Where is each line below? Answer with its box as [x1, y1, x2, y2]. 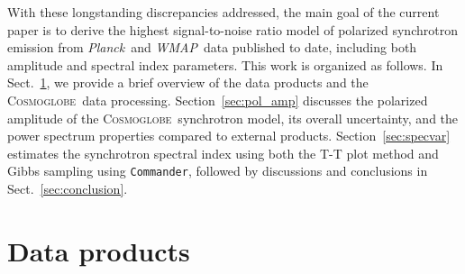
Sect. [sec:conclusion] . [7, 179, 128, 197]
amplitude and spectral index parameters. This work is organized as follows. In [7, 55, 443, 74]
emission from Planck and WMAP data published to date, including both [7, 38, 417, 57]
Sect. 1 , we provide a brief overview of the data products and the [7, 73, 369, 92]
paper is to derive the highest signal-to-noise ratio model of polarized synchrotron [7, 20, 458, 39]
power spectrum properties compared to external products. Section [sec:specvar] [7, 126, 451, 145]
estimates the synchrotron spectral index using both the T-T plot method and [7, 143, 439, 162]
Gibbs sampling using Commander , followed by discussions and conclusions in [7, 161, 428, 180]
